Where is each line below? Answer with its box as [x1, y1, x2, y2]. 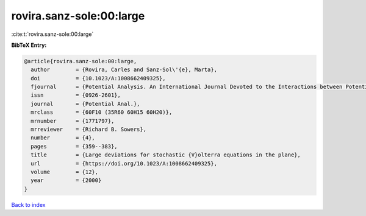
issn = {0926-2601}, [30, 92, 121, 99]
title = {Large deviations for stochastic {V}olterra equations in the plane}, [30, 152, 301, 158]
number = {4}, [30, 134, 96, 141]
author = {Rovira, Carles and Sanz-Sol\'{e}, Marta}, [30, 66, 218, 73]
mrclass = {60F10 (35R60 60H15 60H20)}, [30, 109, 173, 116]
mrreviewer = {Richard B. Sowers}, [30, 126, 146, 133]
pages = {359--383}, [30, 143, 118, 150]
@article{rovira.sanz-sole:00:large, [24, 58, 137, 64]
